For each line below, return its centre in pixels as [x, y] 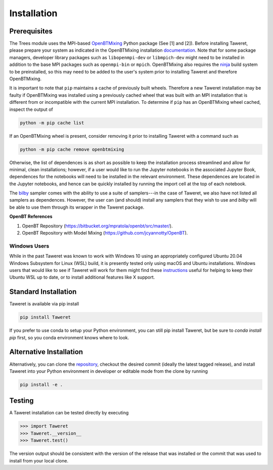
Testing [21, 401]
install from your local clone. [39, 460]
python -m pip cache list [52, 123]
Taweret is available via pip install [44, 304]
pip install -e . [41, 384]
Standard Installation [43, 292]
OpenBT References [31, 217]
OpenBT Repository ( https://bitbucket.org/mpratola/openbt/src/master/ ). [97, 226]
